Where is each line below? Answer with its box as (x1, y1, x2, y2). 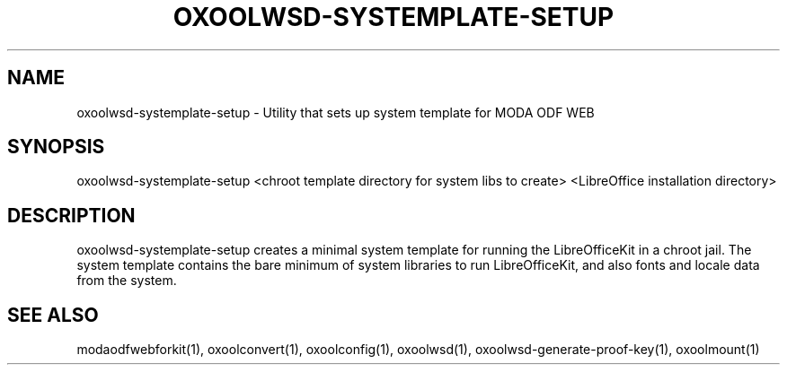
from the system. (76, 273, 177, 289)
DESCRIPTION (7, 203, 136, 227)
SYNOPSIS (7, 135, 105, 159)
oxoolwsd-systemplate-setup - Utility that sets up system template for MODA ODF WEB (76, 104, 595, 120)
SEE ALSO (7, 303, 99, 326)
